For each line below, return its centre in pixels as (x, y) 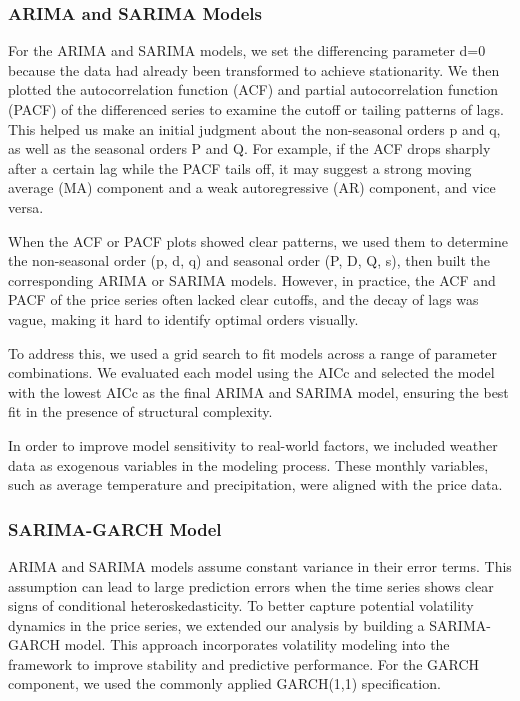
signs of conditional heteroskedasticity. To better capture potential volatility (241, 605)
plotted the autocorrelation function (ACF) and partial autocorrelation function (253, 89)
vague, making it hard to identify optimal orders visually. (183, 318)
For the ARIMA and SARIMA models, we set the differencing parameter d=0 (247, 50)
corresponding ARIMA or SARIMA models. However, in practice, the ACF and (252, 279)
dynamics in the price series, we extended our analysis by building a (216, 624)
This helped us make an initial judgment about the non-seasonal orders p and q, (254, 128)
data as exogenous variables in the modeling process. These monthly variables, (248, 464)
